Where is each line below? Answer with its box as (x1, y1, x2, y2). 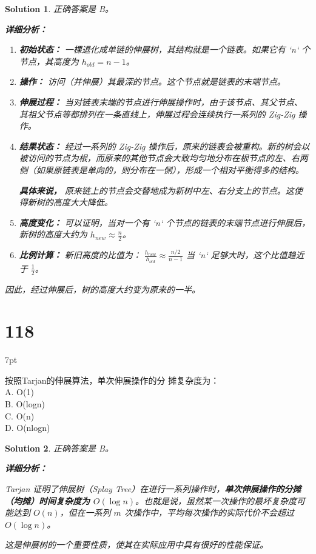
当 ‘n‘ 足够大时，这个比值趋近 (186, 249, 304, 261)
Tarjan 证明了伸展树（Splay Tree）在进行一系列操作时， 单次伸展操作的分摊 (5, 482, 301, 495)
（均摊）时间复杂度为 (5, 494, 90, 507)
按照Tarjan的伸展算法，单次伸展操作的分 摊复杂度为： (5, 373, 220, 386)
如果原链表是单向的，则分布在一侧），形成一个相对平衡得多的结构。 (36, 163, 304, 176)
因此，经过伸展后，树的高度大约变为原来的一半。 (5, 282, 200, 295)
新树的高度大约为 (19, 228, 87, 241)
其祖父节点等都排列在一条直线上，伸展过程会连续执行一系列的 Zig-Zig (19, 107, 295, 120)
